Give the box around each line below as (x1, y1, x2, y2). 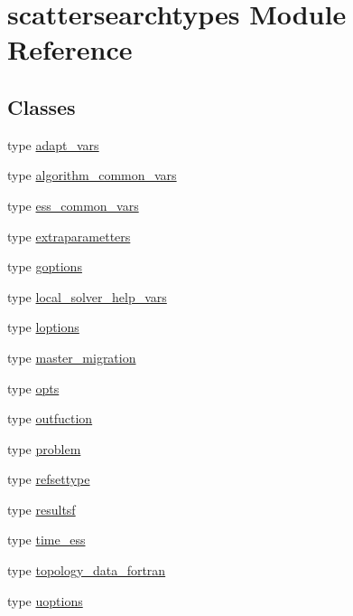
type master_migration (7, 347, 136, 366)
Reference (7, 31, 133, 68)
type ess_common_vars (7, 195, 139, 214)
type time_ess (7, 530, 86, 549)
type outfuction (7, 409, 93, 428)
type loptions (7, 317, 79, 336)
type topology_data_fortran (7, 561, 166, 580)
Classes (7, 92, 76, 120)
